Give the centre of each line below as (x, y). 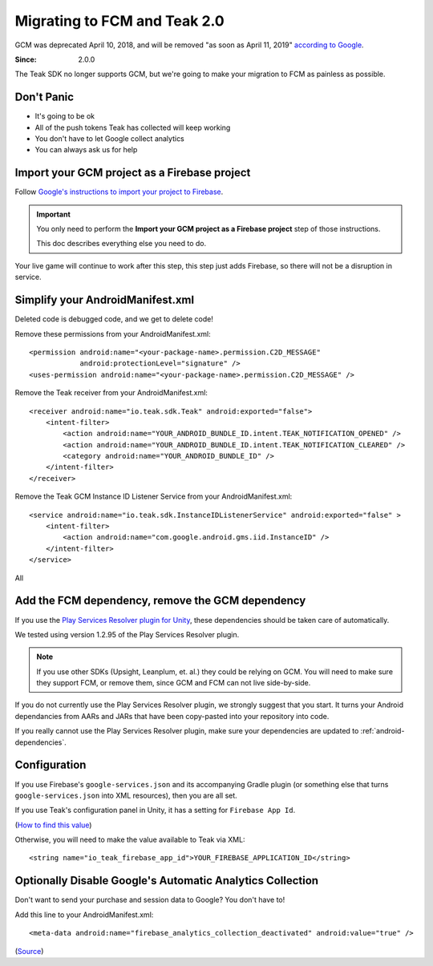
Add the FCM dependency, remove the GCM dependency (160, 601)
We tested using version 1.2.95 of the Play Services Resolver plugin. (127, 634)
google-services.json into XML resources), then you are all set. (126, 795)
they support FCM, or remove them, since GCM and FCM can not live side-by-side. (174, 683)
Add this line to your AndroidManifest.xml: (84, 915)
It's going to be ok (65, 116)
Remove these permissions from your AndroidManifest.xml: (113, 333)
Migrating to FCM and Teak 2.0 (119, 21)
